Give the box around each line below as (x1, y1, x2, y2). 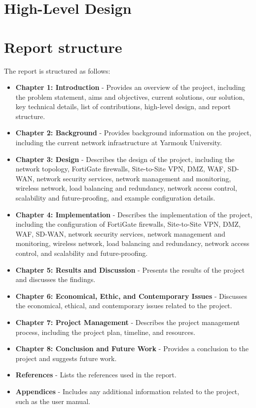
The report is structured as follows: (4, 65, 110, 76)
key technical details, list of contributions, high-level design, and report (15, 101, 231, 112)
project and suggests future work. (15, 353, 117, 363)
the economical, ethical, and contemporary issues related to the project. (15, 300, 232, 311)
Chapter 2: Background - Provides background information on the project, (15, 127, 252, 138)
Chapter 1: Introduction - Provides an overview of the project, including (15, 82, 245, 92)
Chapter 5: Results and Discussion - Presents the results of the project (15, 264, 245, 275)
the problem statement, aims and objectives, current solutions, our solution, (15, 91, 245, 102)
